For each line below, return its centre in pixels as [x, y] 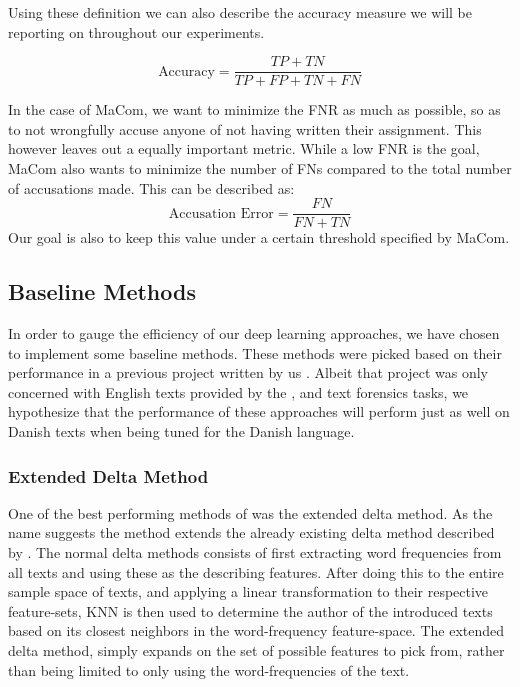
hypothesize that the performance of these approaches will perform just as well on [259, 411]
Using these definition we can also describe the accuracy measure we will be [240, 12]
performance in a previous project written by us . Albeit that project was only [248, 372]
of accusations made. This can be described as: [151, 187]
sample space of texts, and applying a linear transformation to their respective [248, 591]
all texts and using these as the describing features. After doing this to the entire [256, 571]
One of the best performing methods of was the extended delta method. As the [250, 512]
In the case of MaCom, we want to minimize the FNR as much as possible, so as [254, 109]
